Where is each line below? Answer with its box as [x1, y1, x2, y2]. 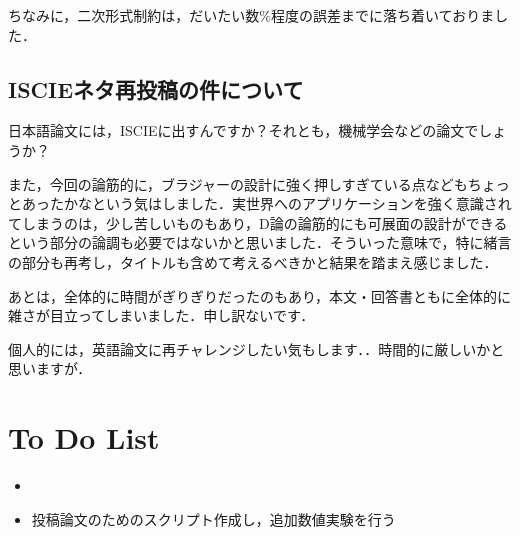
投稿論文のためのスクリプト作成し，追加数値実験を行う [31, 508, 396, 529]
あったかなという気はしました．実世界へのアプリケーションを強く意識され [21, 193, 512, 214]
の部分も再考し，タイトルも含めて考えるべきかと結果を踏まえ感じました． [8, 251, 498, 272]
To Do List [8, 417, 160, 458]
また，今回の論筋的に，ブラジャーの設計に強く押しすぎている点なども [8, 173, 468, 194]
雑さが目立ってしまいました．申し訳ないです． [8, 305, 315, 326]
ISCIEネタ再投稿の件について [8, 73, 304, 104]
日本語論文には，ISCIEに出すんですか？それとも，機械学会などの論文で [8, 120, 479, 141]
